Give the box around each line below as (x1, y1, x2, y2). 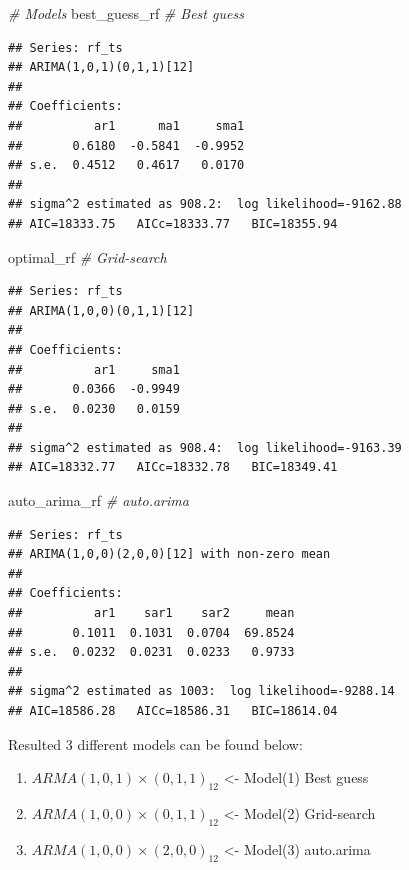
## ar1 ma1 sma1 (8, 118, 245, 133)
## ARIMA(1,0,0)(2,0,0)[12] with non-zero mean (8, 547, 331, 562)
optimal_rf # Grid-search (8, 246, 167, 267)
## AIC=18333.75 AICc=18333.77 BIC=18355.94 (8, 216, 338, 231)
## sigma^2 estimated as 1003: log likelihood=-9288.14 (8, 684, 395, 699)
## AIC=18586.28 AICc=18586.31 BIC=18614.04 (8, 704, 338, 718)
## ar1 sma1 (8, 362, 180, 377)
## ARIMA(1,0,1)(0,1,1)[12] (8, 60, 195, 75)
